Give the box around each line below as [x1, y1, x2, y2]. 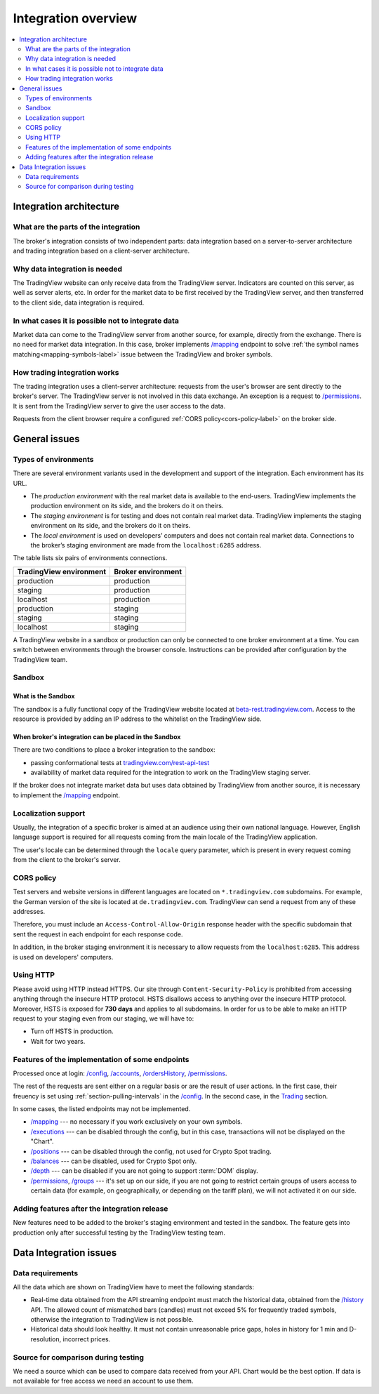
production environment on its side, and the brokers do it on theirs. [30, 502, 224, 510]
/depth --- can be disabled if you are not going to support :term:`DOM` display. [30, 1167, 259, 1175]
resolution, [30, 1334, 62, 1343]
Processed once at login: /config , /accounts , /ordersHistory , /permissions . [13, 1069, 227, 1077]
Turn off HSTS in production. [30, 1027, 114, 1035]
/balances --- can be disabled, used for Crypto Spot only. [30, 1157, 197, 1165]
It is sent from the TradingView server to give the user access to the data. [13, 401, 226, 410]
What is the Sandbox [13, 692, 75, 701]
